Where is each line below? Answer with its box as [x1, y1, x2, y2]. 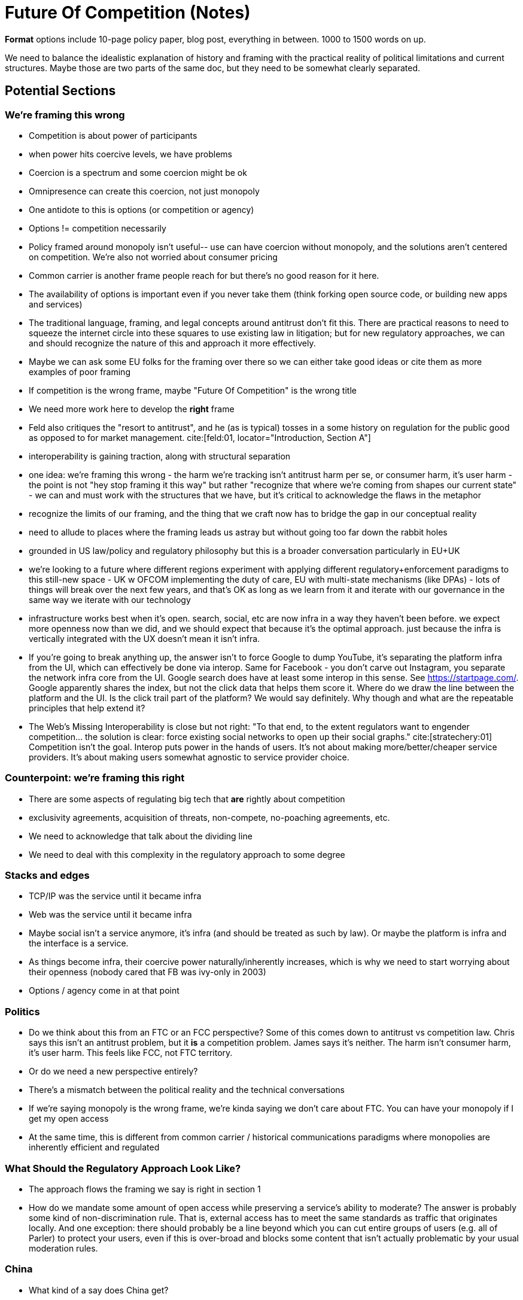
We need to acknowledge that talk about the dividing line [29, 830, 253, 841]
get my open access [29, 1113, 109, 1124]
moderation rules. [29, 1243, 98, 1253]
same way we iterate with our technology [29, 594, 191, 605]
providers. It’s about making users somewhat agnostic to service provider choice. [29, 751, 349, 762]
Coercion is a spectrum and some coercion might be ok [29, 167, 247, 178]
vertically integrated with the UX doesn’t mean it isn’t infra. [29, 633, 260, 644]
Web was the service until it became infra [29, 909, 192, 920]
